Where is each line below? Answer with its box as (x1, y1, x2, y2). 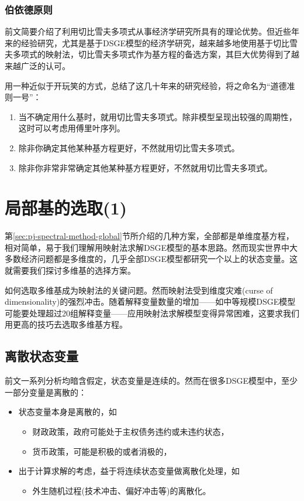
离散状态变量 (5, 347, 78, 365)
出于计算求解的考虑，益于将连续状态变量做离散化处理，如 (18, 465, 240, 477)
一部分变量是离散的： (5, 386, 87, 398)
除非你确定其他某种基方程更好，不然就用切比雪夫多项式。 (18, 141, 240, 154)
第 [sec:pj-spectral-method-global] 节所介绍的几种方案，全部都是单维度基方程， (5, 230, 294, 242)
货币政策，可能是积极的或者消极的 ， (32, 445, 172, 457)
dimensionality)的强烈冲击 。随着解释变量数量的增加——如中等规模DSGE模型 (5, 295, 296, 308)
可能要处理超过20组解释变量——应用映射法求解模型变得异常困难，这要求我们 (5, 306, 299, 319)
